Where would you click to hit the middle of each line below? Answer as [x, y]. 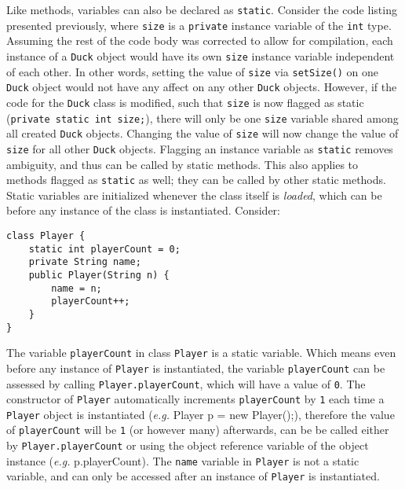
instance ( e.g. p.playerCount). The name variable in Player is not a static [183, 460]
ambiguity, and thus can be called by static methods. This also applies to [182, 164]
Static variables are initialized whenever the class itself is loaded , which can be [194, 195]
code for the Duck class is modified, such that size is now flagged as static [185, 102]
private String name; [85, 262]
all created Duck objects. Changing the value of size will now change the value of [202, 133]
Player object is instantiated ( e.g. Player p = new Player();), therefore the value [201, 414]
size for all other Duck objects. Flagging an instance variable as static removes [200, 148]
